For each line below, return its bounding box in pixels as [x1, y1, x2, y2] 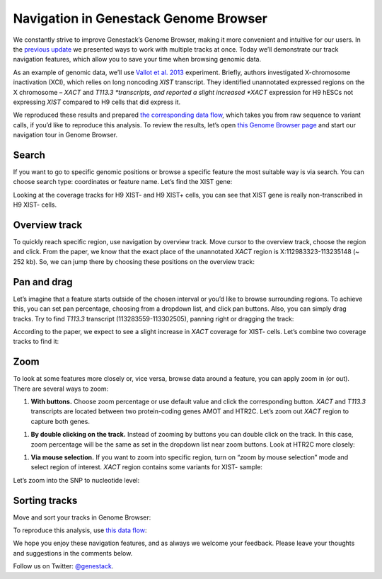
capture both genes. [30, 417, 90, 425]
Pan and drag [13, 276, 74, 288]
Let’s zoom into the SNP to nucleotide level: [13, 476, 140, 484]
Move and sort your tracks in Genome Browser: [13, 513, 151, 522]
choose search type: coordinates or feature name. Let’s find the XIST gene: [13, 178, 233, 186]
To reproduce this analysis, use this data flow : [13, 526, 147, 534]
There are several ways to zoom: [13, 384, 109, 393]
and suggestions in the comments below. [13, 549, 133, 557]
